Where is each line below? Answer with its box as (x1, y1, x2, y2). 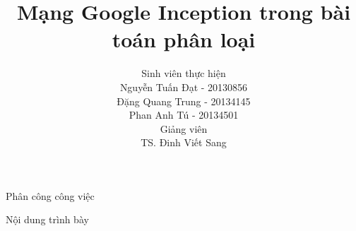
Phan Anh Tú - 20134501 (129, 107, 239, 122)
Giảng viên (160, 121, 208, 136)
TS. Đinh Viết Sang (141, 135, 227, 150)
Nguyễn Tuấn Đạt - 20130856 (119, 79, 248, 94)
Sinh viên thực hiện (141, 66, 226, 81)
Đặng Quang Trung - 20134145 (117, 93, 251, 108)
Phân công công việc (6, 188, 95, 203)
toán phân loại (112, 25, 256, 54)
